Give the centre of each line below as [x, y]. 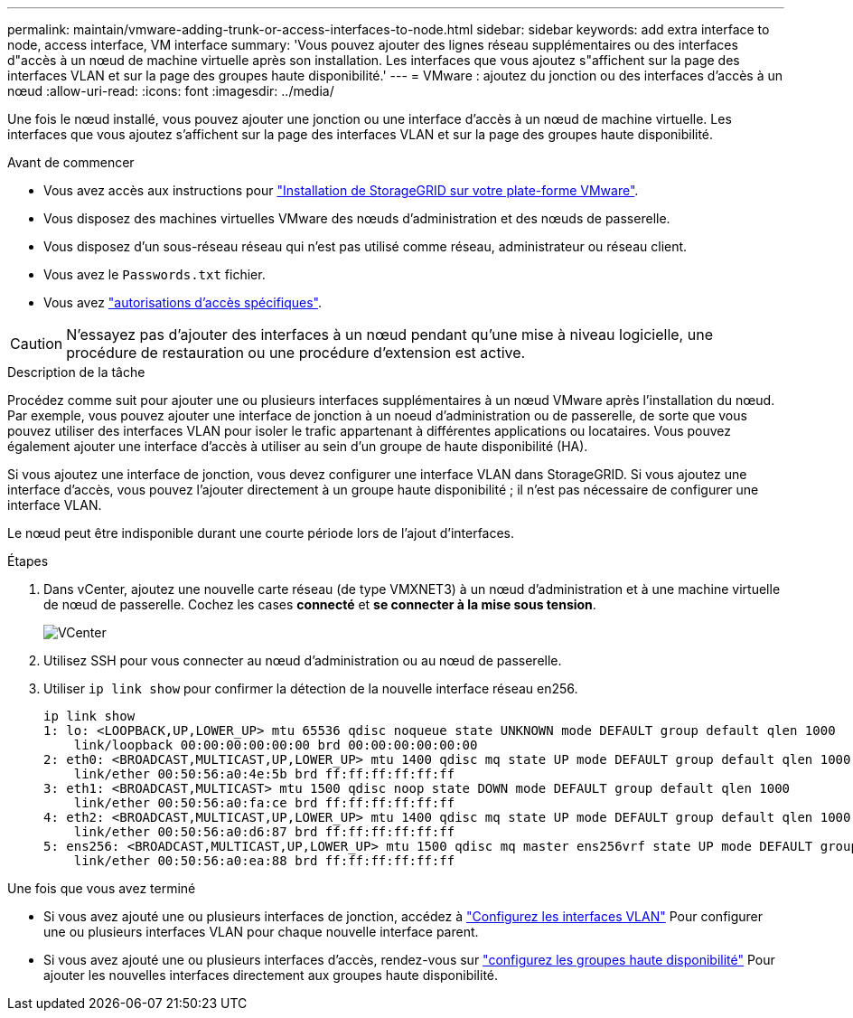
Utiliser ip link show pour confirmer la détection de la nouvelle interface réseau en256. [311, 688]
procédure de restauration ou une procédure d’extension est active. [296, 353]
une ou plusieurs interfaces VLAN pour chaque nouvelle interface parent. [261, 932]
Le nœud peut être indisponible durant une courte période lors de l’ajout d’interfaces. [261, 533]
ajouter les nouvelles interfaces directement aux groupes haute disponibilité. [271, 975]
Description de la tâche [76, 372]
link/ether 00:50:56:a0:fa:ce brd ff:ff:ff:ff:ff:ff [264, 803]
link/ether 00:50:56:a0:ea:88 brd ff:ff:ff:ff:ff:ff [264, 861]
